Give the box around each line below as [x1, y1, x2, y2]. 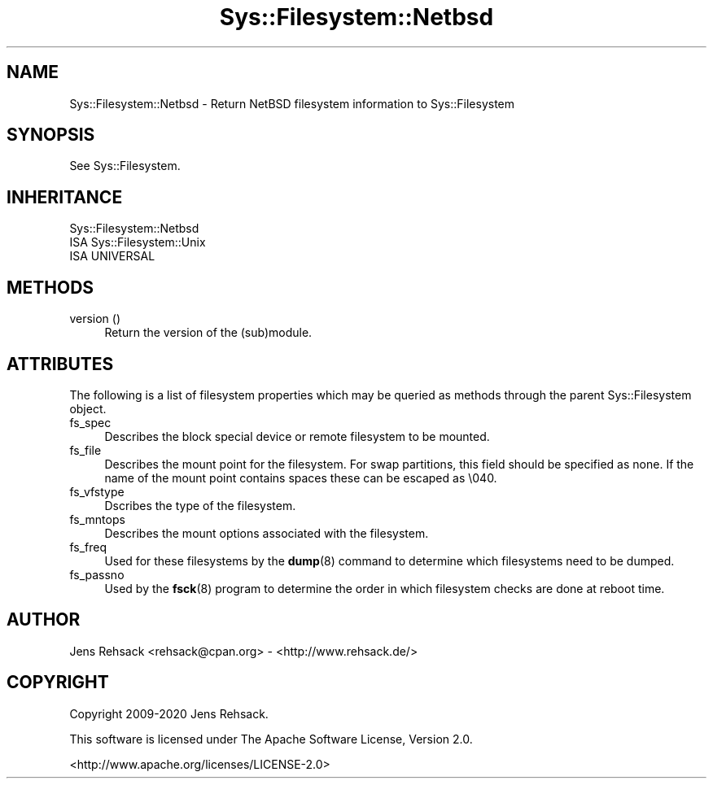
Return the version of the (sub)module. [104, 325, 313, 340]
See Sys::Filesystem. [69, 159, 181, 173]
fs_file [69, 443, 102, 457]
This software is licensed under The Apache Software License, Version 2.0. [69, 731, 473, 746]
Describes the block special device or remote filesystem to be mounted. [104, 429, 490, 443]
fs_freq [69, 539, 107, 554]
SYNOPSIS [7, 124, 95, 146]
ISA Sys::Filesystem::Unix [69, 235, 206, 250]
